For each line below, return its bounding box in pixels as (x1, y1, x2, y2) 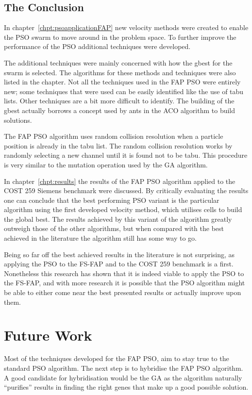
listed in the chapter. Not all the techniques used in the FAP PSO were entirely (4, 77, 241, 87)
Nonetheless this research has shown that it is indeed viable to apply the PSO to (4, 268, 244, 278)
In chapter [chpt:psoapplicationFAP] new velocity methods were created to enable (4, 22, 249, 33)
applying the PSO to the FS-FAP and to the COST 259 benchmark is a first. (4, 259, 234, 269)
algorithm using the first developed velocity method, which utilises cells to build (4, 204, 242, 214)
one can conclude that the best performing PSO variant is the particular (4, 195, 219, 205)
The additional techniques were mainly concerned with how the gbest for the (4, 57, 233, 67)
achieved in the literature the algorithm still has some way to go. (4, 233, 197, 243)
